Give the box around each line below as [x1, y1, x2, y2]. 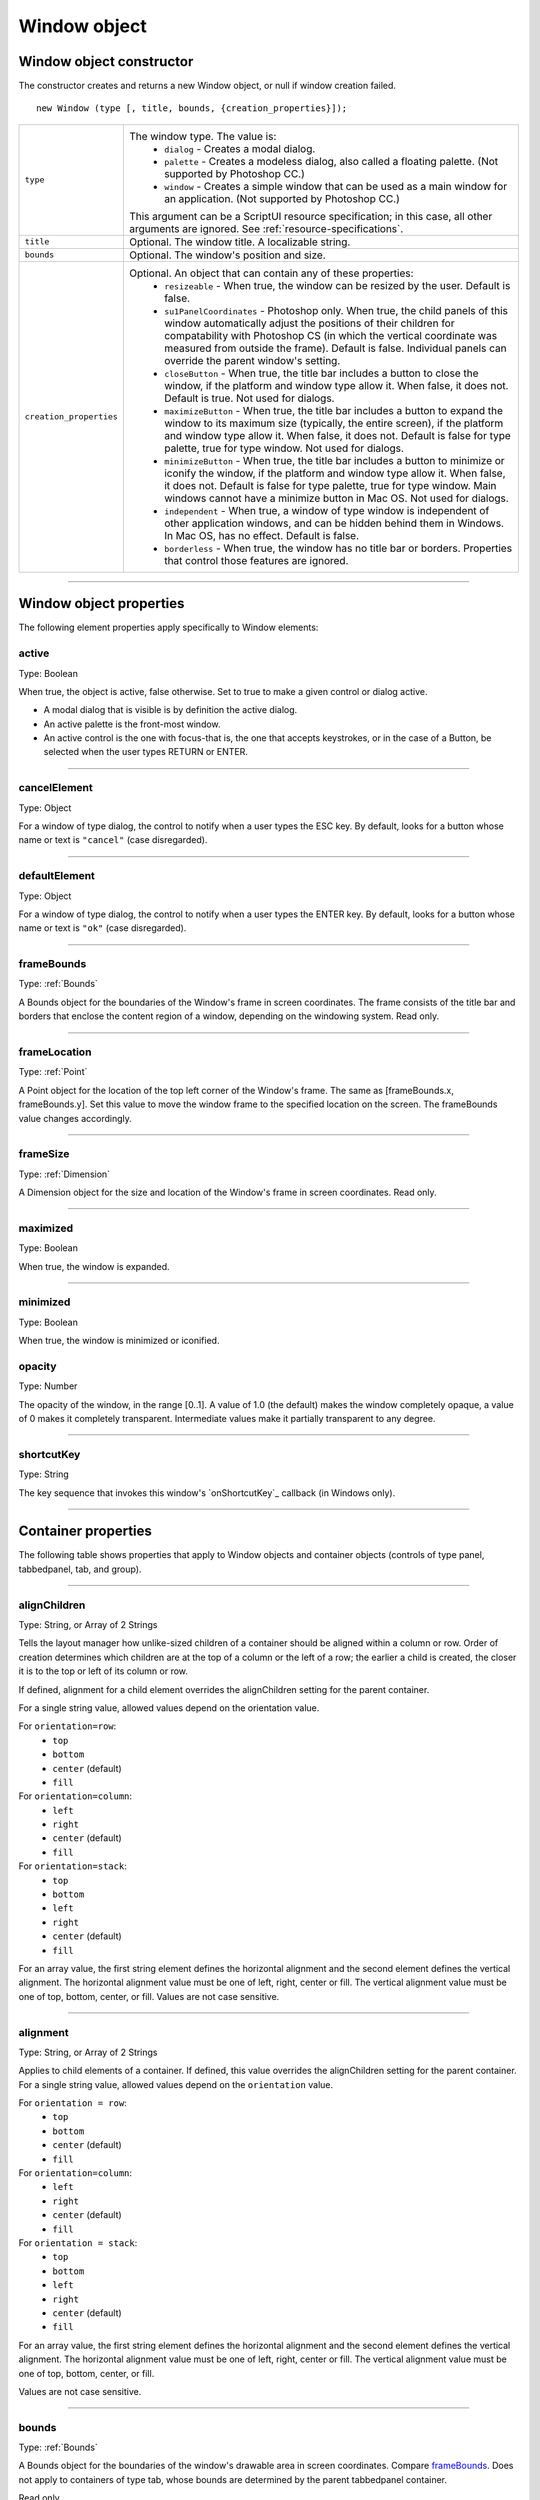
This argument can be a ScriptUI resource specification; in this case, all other [128, 209, 493, 223]
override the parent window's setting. [163, 353, 341, 367]
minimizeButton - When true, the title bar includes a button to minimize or [163, 453, 505, 467]
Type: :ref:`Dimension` [18, 1168, 110, 1180]
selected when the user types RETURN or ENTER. [43, 746, 249, 758]
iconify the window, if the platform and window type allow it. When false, [163, 466, 506, 480]
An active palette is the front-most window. [43, 718, 221, 730]
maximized [18, 1221, 74, 1235]
